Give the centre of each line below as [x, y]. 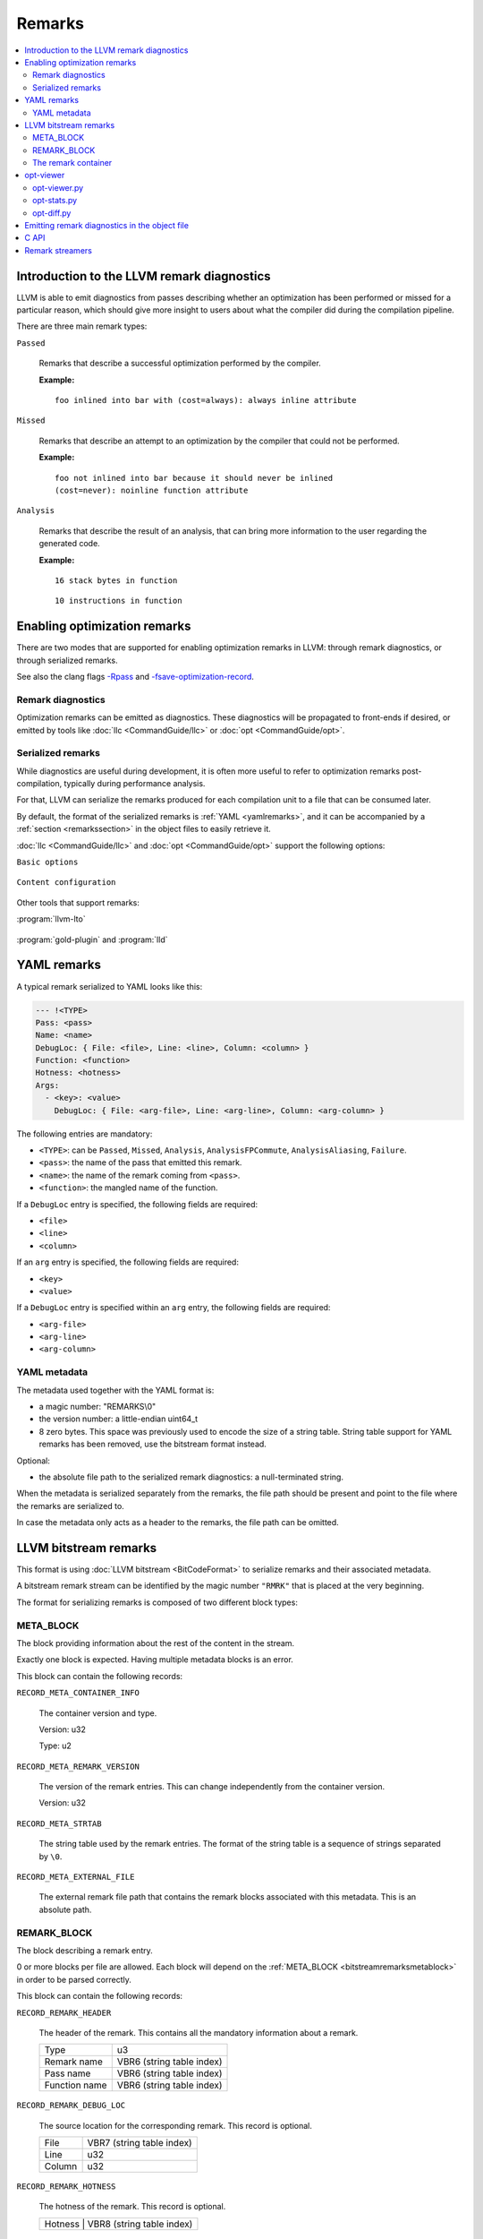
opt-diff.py [52, 213]
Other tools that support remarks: [78, 902]
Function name [76, 2085]
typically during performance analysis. [135, 784]
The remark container [72, 163]
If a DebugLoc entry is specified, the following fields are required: [137, 1204]
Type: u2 [55, 1746]
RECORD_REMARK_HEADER [64, 2012]
